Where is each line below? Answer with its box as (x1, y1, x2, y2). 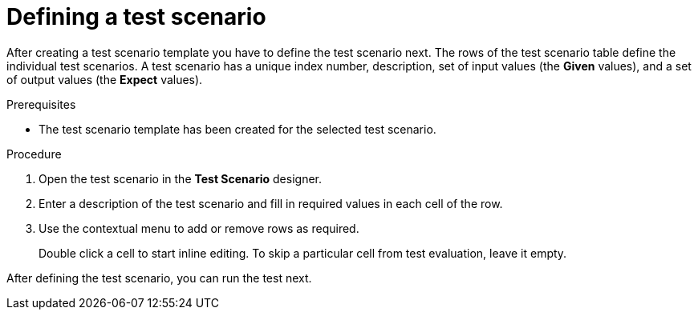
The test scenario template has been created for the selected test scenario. (39, 122, 436, 136)
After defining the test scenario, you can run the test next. (6, 270, 312, 285)
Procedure (6, 146, 62, 161)
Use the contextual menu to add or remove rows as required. (39, 221, 359, 235)
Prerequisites (6, 97, 76, 111)
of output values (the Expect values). (6, 72, 203, 86)
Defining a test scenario (6, 3, 266, 30)
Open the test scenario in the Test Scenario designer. (39, 171, 323, 186)
